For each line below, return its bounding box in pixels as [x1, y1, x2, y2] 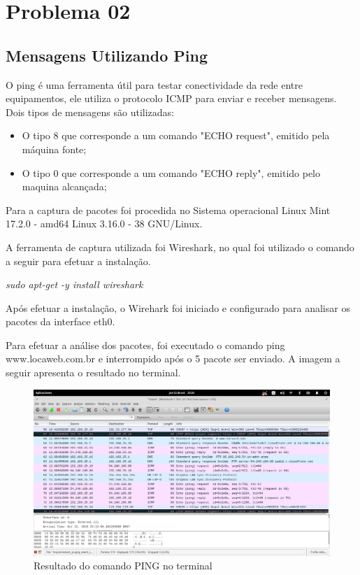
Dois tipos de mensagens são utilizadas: [6, 104, 174, 119]
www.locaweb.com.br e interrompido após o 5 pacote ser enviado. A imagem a [6, 351, 340, 366]
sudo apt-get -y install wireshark [6, 277, 143, 292]
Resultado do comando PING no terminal [34, 558, 213, 573]
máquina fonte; [22, 141, 87, 156]
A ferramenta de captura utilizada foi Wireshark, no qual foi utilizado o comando [6, 239, 354, 254]
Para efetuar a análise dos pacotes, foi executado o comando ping [6, 337, 285, 352]
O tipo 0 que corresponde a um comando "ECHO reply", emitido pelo [22, 165, 320, 180]
